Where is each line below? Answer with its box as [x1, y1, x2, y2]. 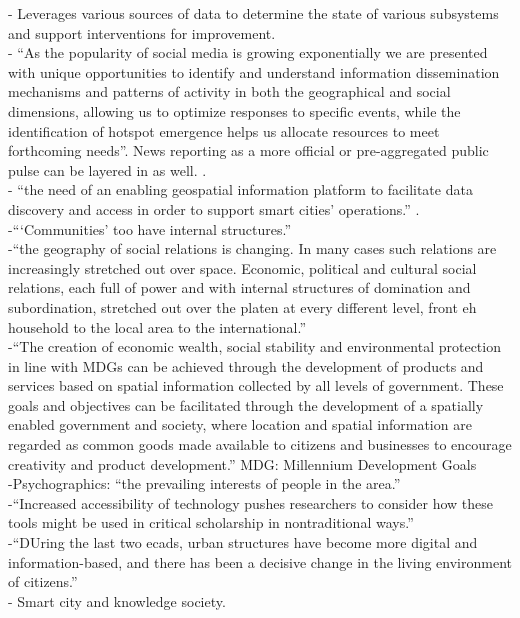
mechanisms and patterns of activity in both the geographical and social [8, 81, 451, 102]
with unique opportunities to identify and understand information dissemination [8, 61, 500, 82]
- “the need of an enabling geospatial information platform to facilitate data [8, 179, 473, 200]
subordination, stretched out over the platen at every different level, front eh [8, 296, 477, 317]
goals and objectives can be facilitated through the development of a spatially [8, 394, 484, 415]
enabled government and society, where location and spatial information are [8, 414, 472, 435]
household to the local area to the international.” [8, 316, 307, 337]
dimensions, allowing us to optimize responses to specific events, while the [8, 100, 461, 121]
